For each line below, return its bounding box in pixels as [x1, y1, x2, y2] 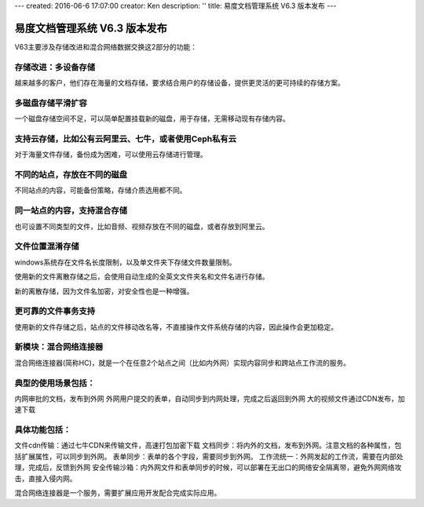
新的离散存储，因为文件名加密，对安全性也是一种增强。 [14, 286, 194, 296]
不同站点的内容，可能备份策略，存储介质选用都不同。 [14, 185, 187, 195]
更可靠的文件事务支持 [14, 306, 96, 317]
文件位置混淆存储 [14, 241, 79, 252]
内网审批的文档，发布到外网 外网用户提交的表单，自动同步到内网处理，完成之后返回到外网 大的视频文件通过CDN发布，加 [14, 393, 405, 403]
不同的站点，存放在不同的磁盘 [14, 170, 128, 181]
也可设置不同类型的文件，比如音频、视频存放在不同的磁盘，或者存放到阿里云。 [14, 221, 269, 231]
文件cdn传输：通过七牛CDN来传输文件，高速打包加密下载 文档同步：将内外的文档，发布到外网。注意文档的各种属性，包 [14, 440, 402, 450]
